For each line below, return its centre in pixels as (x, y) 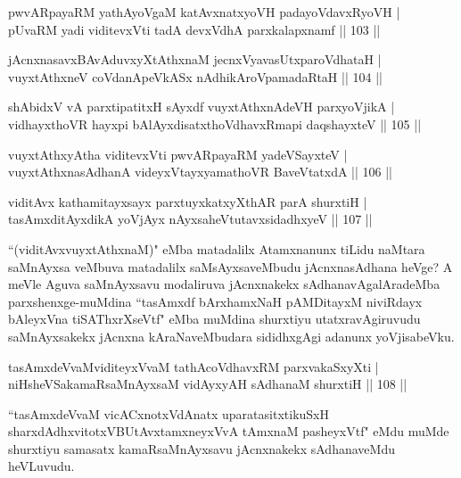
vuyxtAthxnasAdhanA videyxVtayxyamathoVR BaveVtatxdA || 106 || (201, 172)
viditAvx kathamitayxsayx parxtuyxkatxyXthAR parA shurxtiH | (188, 201)
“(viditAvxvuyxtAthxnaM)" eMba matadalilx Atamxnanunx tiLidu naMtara (217, 248)
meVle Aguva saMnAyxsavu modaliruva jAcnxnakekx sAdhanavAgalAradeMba (224, 284)
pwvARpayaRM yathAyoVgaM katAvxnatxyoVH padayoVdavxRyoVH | (204, 12)
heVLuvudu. (41, 466)
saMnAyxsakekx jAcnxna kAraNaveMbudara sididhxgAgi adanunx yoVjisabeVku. (231, 336)
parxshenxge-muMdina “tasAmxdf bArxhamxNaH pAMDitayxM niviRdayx (215, 301)
